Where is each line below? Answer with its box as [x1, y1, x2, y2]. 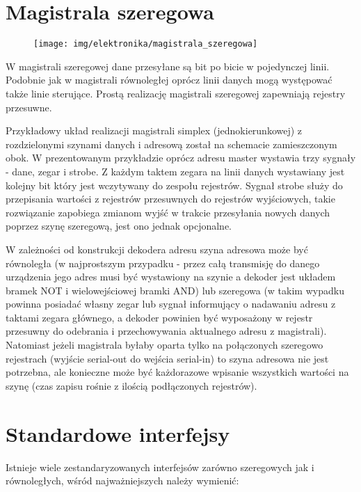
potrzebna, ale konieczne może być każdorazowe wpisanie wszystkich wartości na [6, 365, 349, 379]
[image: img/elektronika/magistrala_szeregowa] [33, 39, 258, 49]
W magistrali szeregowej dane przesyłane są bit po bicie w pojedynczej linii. [6, 58, 330, 73]
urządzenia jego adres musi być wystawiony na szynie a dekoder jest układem [6, 269, 336, 284]
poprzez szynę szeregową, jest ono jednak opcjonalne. [6, 219, 232, 233]
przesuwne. [6, 100, 52, 114]
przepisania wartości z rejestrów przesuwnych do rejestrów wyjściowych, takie [6, 191, 335, 206]
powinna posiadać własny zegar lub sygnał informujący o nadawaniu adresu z [6, 296, 336, 311]
